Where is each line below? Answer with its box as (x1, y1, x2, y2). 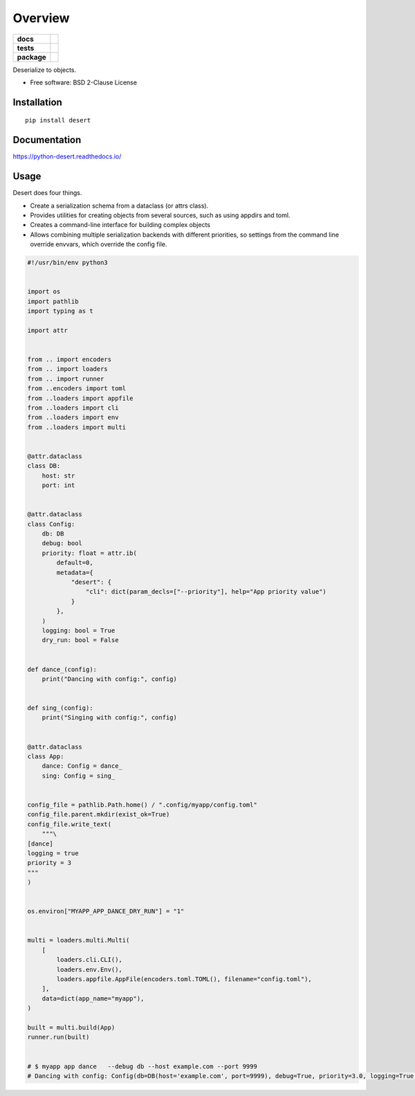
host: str (41, 471, 75, 479)
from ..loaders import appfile (27, 394, 134, 402)
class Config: (27, 520, 75, 528)
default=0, (56, 559, 93, 567)
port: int (41, 482, 75, 489)
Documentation (12, 134, 82, 146)
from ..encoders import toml (27, 385, 127, 392)
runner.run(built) (27, 1033, 90, 1041)
